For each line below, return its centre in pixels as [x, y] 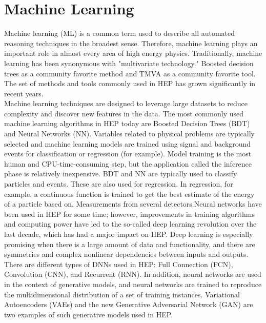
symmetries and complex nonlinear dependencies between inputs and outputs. [126, 254]
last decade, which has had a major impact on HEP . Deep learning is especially [129, 234]
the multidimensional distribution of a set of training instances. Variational [122, 294]
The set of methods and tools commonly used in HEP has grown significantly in [130, 83]
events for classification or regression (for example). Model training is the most [128, 154]
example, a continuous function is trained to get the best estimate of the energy [129, 194]
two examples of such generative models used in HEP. [88, 314]
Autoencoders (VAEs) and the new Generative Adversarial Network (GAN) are [129, 304]
